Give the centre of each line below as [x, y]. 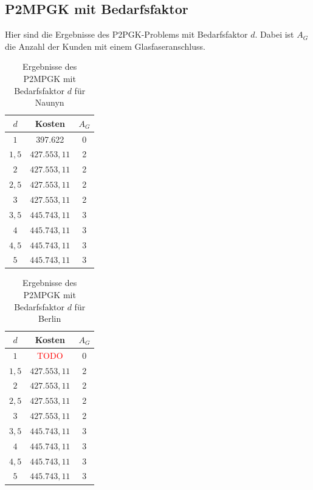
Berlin [50, 318]
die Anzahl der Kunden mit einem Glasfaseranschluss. [105, 46]
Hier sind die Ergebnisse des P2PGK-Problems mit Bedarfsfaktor [126, 34]
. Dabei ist [274, 34]
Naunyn [50, 102]
